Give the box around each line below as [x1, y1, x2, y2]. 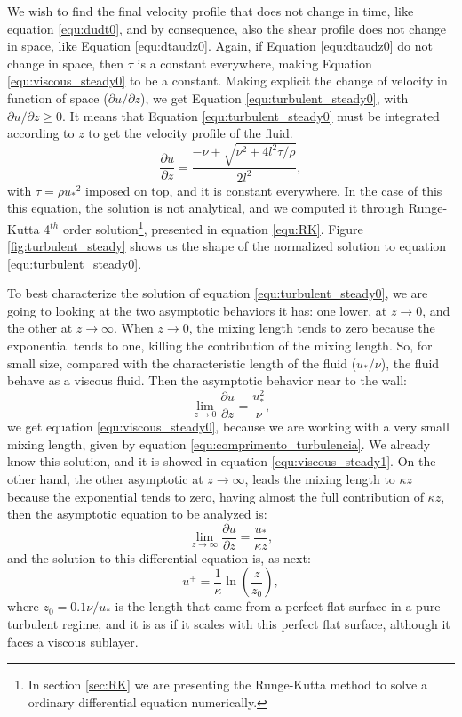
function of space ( [7, 88, 108, 107]
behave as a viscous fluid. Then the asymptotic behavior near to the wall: [7, 371, 407, 390]
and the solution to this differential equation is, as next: [7, 548, 311, 567]
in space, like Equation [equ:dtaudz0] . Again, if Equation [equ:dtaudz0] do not [7, 36, 433, 55]
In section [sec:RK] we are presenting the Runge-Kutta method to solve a [28, 675, 427, 694]
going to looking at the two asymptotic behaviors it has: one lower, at [7, 301, 387, 319]
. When [114, 318, 154, 337]
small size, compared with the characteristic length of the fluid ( [7, 353, 357, 372]
